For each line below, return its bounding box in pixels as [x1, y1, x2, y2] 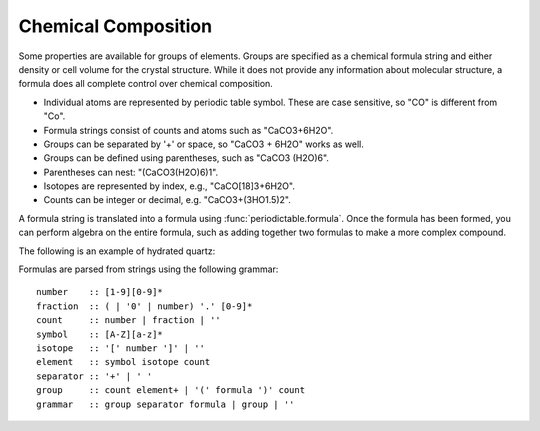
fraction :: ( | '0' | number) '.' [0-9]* [36, 300, 253, 312]
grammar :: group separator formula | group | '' [36, 398, 295, 410]
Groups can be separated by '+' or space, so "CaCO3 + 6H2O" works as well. [43, 138, 364, 150]
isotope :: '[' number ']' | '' [36, 342, 205, 354]
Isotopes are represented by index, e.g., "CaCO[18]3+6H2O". [43, 180, 295, 192]
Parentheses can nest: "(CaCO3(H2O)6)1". [43, 166, 219, 178]
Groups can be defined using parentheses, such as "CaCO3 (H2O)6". [43, 152, 330, 164]
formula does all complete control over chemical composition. [18, 78, 274, 90]
